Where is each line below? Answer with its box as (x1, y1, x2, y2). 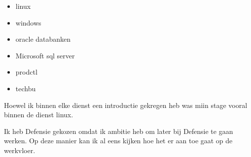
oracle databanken (15, 34, 71, 44)
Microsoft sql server (15, 50, 75, 60)
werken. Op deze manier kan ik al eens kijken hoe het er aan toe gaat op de (4, 135, 233, 146)
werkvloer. (4, 145, 36, 155)
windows (15, 17, 41, 27)
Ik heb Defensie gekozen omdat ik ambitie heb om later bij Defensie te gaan (4, 126, 233, 136)
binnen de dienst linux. (4, 109, 73, 120)
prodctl (15, 67, 37, 77)
